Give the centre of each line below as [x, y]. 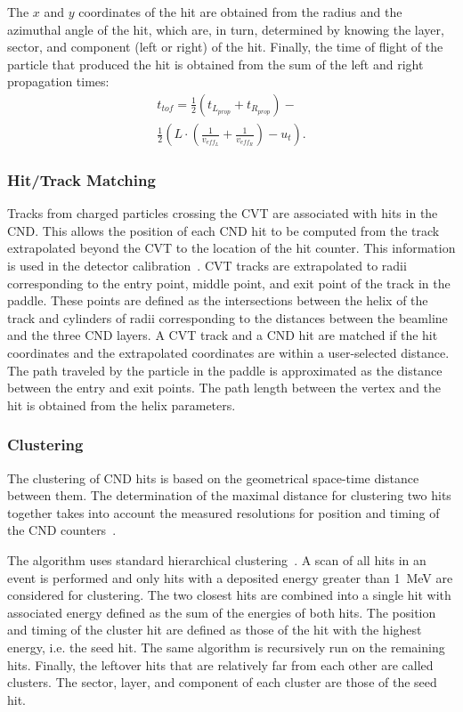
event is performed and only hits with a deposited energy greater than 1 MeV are [230, 577]
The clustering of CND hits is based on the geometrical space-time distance [213, 477]
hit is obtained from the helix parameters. [122, 405]
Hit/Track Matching [81, 179]
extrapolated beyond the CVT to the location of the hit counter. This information [231, 248]
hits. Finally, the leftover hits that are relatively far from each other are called [220, 664]
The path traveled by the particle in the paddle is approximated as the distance [225, 370]
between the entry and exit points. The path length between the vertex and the [224, 388]
